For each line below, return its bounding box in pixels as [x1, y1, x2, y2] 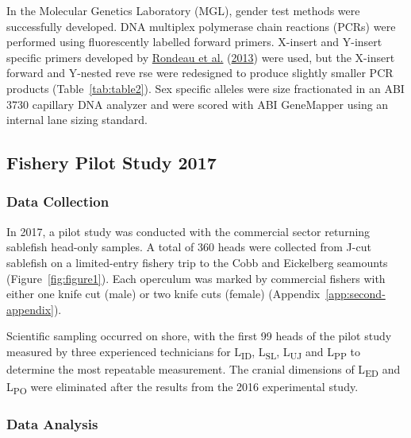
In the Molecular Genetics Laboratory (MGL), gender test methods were [6, 2, 360, 18]
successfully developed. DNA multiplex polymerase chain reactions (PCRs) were [6, 17, 396, 34]
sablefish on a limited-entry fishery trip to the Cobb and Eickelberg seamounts [6, 254, 388, 270]
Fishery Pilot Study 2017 [6, 150, 217, 175]
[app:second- [325, 285, 386, 302]
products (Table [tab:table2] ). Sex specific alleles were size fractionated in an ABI [6, 79, 405, 96]
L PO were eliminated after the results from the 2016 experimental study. [6, 378, 359, 397]
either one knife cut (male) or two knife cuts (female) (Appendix [6, 285, 321, 302]
